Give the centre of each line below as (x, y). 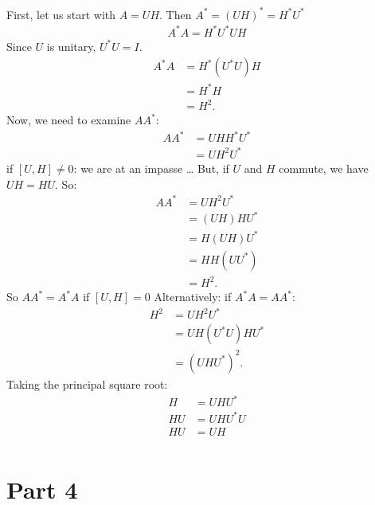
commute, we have (324, 168)
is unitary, (71, 46)
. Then (176, 14)
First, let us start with (61, 14)
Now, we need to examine (69, 120)
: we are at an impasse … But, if (151, 168)
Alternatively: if (193, 297)
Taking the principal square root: (87, 384)
